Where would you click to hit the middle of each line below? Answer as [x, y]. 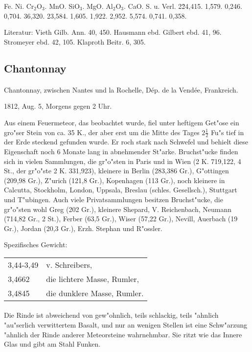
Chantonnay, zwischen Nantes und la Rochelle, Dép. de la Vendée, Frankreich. [121, 89]
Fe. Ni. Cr [19, 6]
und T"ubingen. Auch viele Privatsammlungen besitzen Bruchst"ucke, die [114, 199]
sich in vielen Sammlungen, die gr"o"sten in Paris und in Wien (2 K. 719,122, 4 [123, 161]
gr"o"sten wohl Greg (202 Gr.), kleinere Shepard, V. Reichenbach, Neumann [118, 209]
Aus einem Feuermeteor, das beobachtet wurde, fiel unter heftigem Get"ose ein [122, 122]
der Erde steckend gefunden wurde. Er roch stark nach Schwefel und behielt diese [126, 142]
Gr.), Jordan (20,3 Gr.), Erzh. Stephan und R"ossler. [83, 228]
